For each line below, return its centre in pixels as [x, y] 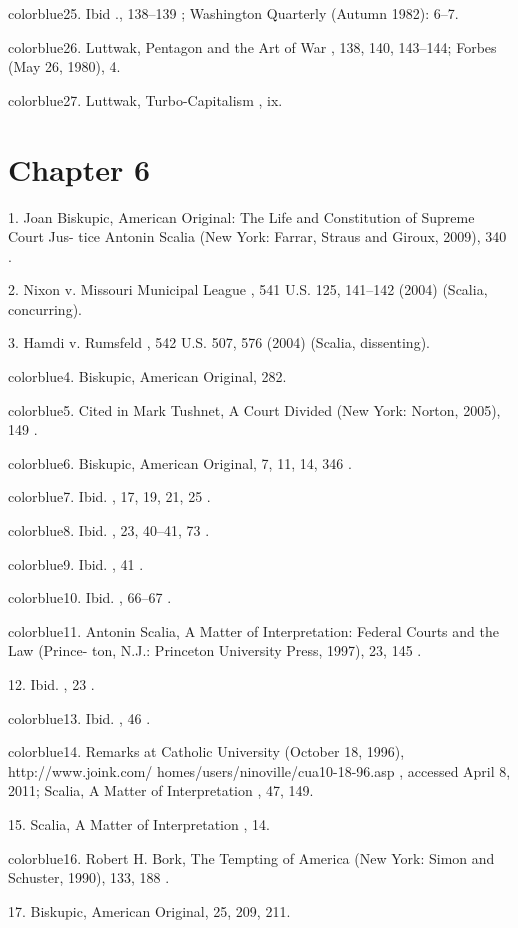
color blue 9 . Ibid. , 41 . [76, 563]
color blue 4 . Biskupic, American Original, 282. [147, 376]
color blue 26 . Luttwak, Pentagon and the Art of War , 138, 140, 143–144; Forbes [252, 46]
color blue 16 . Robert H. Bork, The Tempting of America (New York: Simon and [251, 857]
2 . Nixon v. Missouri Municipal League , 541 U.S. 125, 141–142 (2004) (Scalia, [248, 289]
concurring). [45, 308]
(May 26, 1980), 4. [64, 66]
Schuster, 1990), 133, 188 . [89, 877]
